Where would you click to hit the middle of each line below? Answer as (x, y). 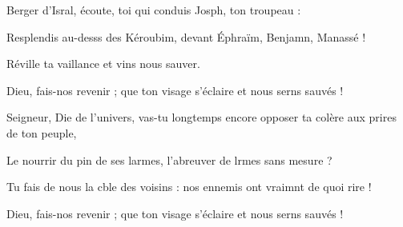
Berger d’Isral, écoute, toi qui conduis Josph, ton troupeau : (154, 10)
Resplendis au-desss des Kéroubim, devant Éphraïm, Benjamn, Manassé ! (186, 36)
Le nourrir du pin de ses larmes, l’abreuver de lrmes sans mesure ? (169, 159)
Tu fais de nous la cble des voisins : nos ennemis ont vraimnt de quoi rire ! (189, 187)
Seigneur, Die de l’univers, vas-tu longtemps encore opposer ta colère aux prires (201, 117)
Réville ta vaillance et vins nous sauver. (103, 64)
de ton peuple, (42, 132)
